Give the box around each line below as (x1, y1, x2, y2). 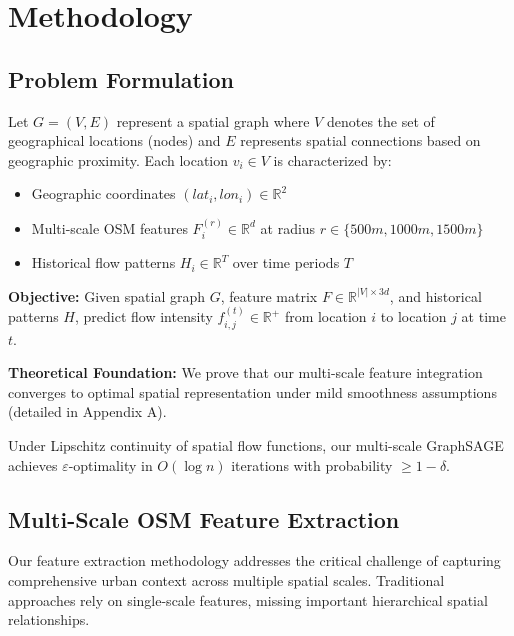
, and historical (389, 285, 482, 306)
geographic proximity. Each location (8, 149, 229, 170)
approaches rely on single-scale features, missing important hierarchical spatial (8, 589, 488, 610)
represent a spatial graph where (116, 110, 310, 131)
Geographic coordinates (31, 183, 176, 204)
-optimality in (68, 454, 153, 475)
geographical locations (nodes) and (8, 130, 221, 151)
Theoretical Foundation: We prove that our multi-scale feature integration (8, 362, 483, 383)
